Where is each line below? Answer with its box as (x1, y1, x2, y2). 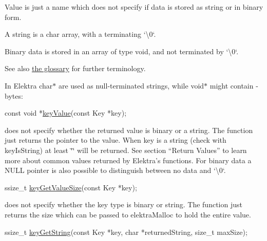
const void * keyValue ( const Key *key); (5, 107, 127, 118)
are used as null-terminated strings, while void (58, 80, 204, 91)
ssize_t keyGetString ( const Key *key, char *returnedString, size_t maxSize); (5, 226, 247, 237)
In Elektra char (5, 80, 53, 91)
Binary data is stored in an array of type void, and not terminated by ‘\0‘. (5, 46, 239, 56)
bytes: (5, 90, 23, 101)
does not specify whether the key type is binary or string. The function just (5, 199, 242, 210)
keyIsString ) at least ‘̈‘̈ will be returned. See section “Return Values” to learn (5, 144, 247, 155)
